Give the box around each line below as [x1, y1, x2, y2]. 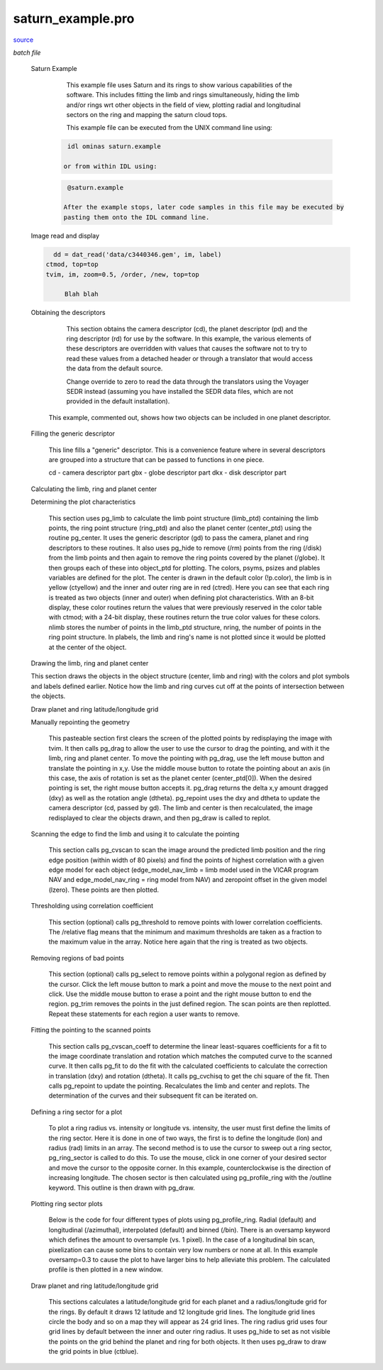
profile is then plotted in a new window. [48, 1265, 163, 1274]
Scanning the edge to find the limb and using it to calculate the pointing [30, 829, 240, 838]
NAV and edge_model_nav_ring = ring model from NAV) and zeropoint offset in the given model [48, 875, 328, 884]
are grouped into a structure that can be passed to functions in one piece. [48, 455, 265, 464]
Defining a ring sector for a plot [30, 1107, 123, 1116]
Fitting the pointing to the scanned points [30, 1026, 152, 1034]
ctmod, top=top [45, 260, 99, 269]
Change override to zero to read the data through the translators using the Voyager [66, 377, 309, 386]
